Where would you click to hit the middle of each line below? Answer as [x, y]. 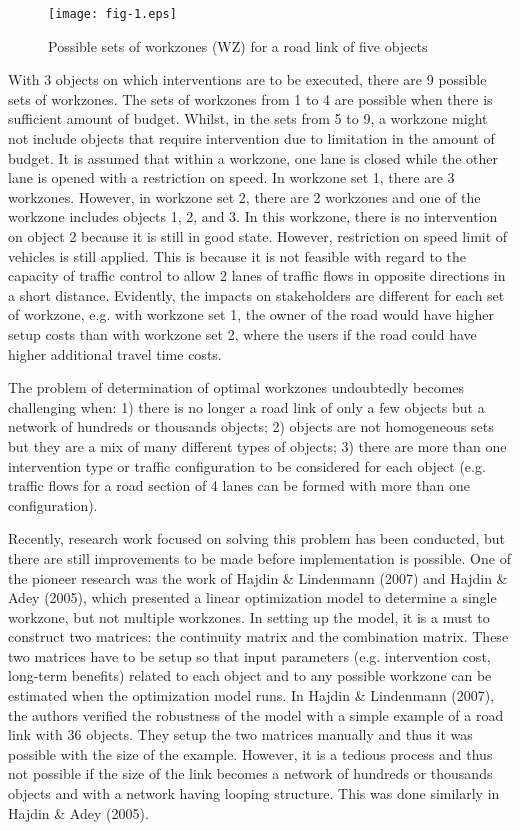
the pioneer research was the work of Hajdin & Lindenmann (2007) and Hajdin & [258, 577]
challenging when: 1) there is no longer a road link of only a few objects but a [246, 406]
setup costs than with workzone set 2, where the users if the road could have [242, 333]
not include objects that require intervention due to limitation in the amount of [251, 138]
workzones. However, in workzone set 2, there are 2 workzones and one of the [244, 196]
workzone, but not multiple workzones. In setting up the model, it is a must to [249, 616]
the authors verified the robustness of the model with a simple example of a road [256, 714]
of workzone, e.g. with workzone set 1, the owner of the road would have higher [251, 314]
